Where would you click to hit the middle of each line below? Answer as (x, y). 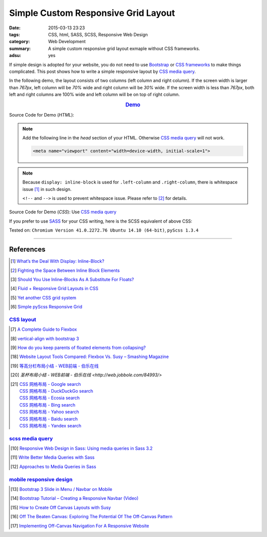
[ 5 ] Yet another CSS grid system (44, 298)
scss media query (31, 438)
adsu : (15, 56)
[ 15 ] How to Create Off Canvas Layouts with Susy (61, 507)
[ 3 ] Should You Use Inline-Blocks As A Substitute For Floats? (72, 279)
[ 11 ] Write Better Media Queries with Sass (53, 457)
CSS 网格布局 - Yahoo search (49, 412)
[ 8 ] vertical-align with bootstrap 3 (45, 338)
